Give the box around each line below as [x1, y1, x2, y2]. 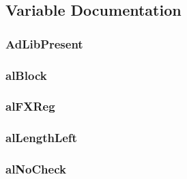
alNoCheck [5, 161, 66, 178]
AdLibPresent [5, 35, 83, 52]
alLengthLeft [5, 129, 77, 146]
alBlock [5, 66, 47, 83]
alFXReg [5, 98, 55, 115]
